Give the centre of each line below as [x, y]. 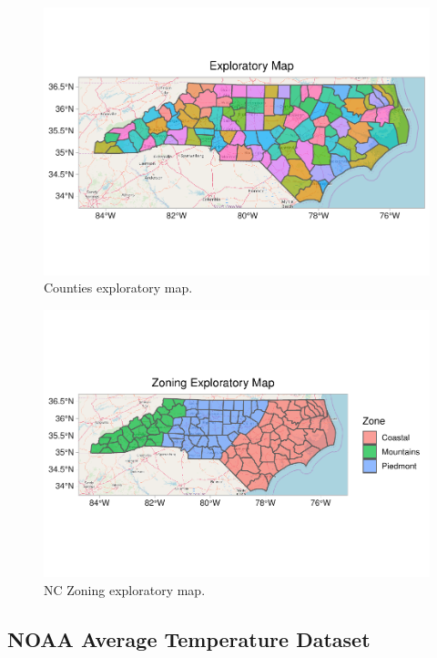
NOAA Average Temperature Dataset [189, 638]
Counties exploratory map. [118, 288]
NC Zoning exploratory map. [125, 589]
